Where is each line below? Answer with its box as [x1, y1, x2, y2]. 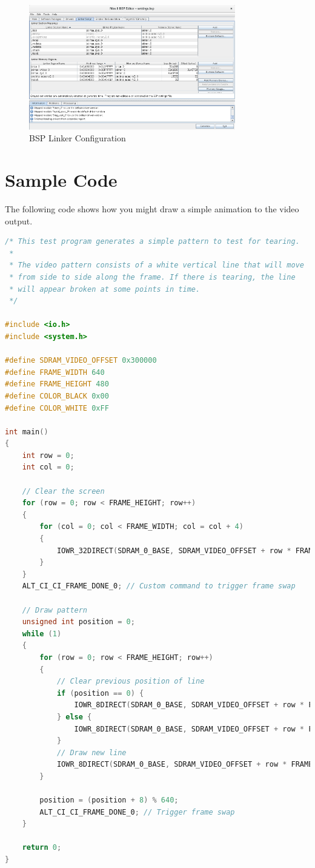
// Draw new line [56, 748, 127, 757]
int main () [5, 427, 48, 436]
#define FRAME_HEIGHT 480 [5, 380, 109, 389]
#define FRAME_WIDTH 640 [5, 368, 105, 377]
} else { [56, 712, 92, 721]
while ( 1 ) [22, 629, 62, 638]
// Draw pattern [22, 605, 88, 614]
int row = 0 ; [22, 451, 75, 460]
